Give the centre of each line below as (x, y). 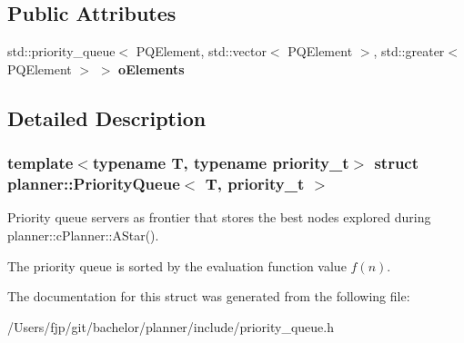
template (40, 163)
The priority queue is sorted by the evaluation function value (177, 265)
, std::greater (409, 51)
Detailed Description (107, 118)
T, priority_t (255, 184)
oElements (151, 69)
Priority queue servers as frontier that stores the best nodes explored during (219, 217)
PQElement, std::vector (201, 51)
